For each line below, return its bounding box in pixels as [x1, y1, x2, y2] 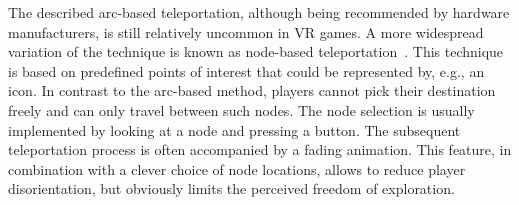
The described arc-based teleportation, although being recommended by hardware [8, 2, 510, 22]
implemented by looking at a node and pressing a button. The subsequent [8, 119, 461, 140]
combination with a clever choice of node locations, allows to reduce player [8, 158, 466, 179]
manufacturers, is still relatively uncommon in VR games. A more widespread [8, 21, 484, 42]
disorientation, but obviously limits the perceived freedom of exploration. [8, 178, 455, 199]
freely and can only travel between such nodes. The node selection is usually [8, 99, 475, 120]
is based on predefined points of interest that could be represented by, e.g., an [8, 60, 485, 81]
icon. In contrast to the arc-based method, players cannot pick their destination [8, 80, 496, 101]
